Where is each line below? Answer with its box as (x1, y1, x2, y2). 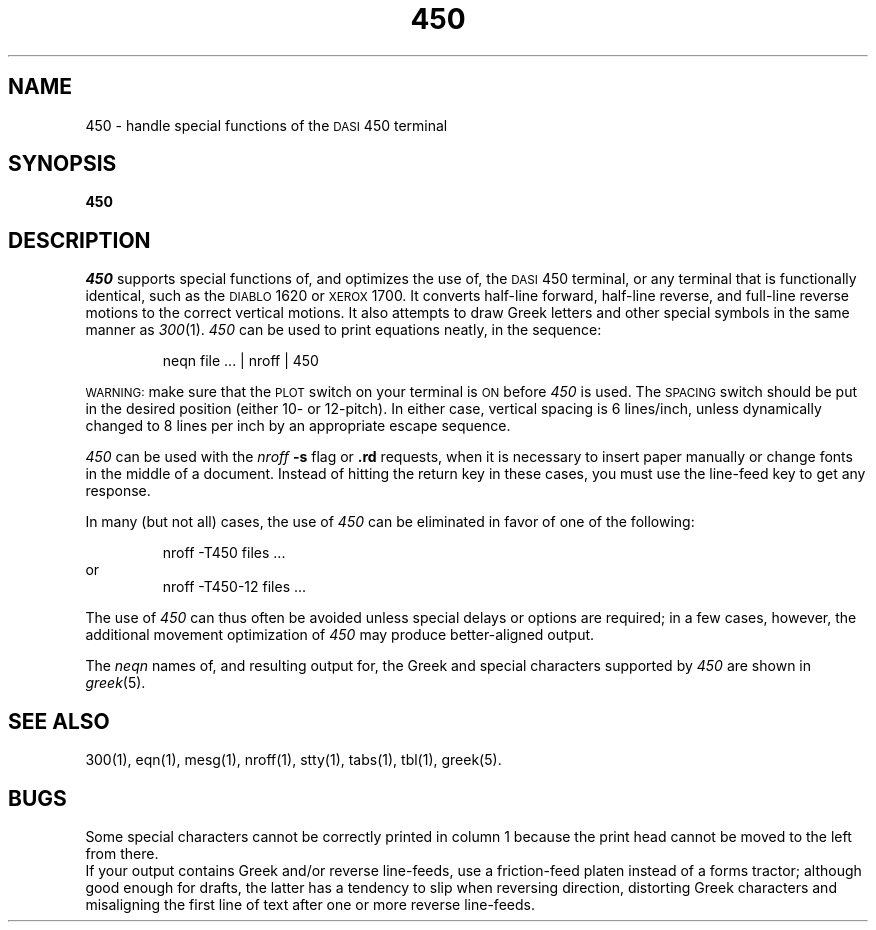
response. (85, 482, 151, 500)
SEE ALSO (8, 708, 110, 734)
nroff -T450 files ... (162, 544, 286, 562)
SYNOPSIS (8, 151, 117, 177)
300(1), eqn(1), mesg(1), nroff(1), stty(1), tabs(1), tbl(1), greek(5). (85, 751, 502, 769)
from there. (85, 844, 159, 862)
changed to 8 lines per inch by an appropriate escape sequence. (85, 417, 511, 435)
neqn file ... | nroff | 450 (162, 352, 319, 370)
